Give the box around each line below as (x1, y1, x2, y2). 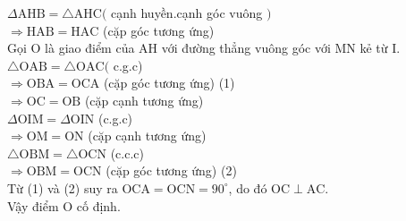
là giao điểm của (45, 38, 135, 57)
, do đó (228, 178, 267, 197)
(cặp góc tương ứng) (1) (103, 73, 235, 92)
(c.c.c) (110, 143, 144, 162)
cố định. (76, 196, 121, 215)
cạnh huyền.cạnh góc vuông (111, 4, 263, 21)
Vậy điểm (7, 196, 59, 215)
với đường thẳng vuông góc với (161, 38, 331, 57)
